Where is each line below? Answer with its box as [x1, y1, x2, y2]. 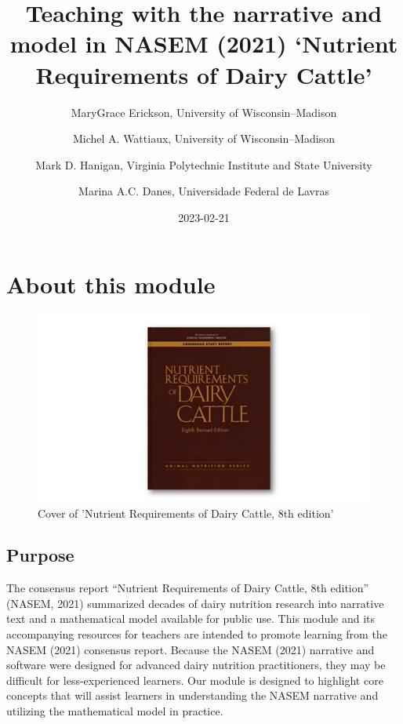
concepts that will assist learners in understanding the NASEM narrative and [6, 687, 379, 704]
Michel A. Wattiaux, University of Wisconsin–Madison [72, 130, 336, 147]
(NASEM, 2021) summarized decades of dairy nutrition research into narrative [6, 595, 384, 611]
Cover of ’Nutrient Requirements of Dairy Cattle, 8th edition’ [38, 504, 334, 521]
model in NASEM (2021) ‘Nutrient [9, 27, 398, 60]
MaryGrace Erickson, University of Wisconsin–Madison [71, 104, 337, 120]
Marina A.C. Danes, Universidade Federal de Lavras [78, 183, 329, 199]
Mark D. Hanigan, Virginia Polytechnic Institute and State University [35, 156, 372, 173]
